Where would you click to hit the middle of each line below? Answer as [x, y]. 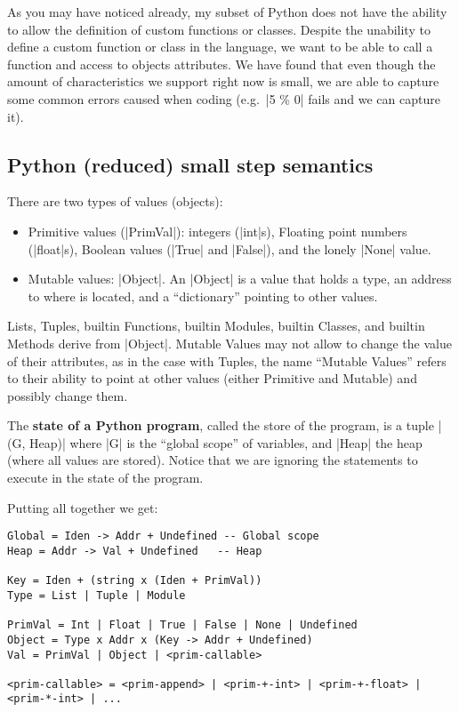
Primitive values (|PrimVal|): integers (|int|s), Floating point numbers [217, 231]
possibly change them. [68, 395]
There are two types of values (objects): [115, 201]
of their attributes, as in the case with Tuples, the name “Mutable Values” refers [227, 360]
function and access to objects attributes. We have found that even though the [221, 64]
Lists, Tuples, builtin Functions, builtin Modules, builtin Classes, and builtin [216, 326]
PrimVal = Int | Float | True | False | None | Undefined [182, 625]
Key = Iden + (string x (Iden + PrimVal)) [135, 581]
